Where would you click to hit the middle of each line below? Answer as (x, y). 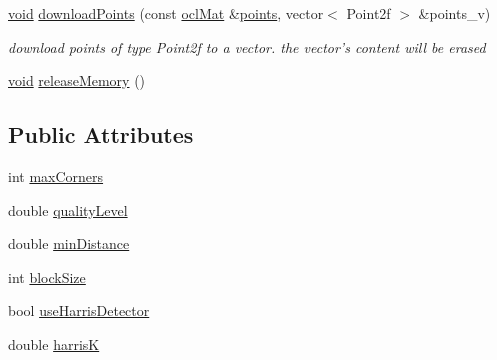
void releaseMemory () (77, 80)
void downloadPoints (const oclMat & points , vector (166, 13)
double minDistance (69, 243)
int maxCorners (56, 175)
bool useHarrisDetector (79, 310)
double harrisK (54, 343)
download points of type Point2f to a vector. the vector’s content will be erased (247, 46)
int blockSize (47, 276)
